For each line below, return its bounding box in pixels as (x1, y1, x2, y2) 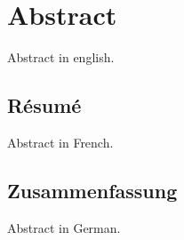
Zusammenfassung (7, 176, 178, 204)
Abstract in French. (7, 132, 114, 151)
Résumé (7, 92, 82, 119)
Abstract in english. (7, 48, 115, 67)
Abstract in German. (7, 218, 121, 236)
